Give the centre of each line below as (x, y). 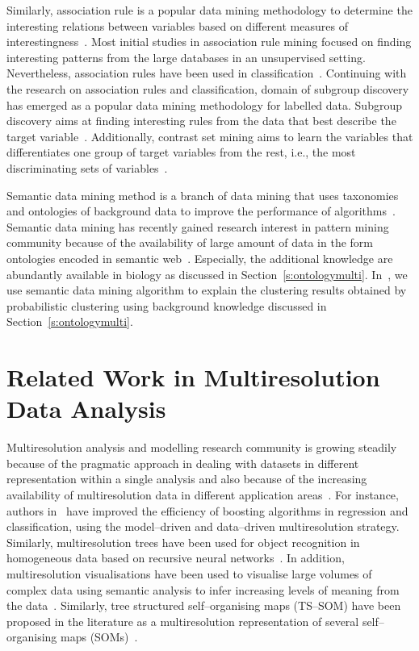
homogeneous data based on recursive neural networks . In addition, (176, 558)
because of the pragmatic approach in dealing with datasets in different (183, 463)
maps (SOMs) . (99, 637)
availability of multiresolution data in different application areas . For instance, (203, 494)
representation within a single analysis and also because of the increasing (187, 479)
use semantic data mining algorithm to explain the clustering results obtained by (207, 290)
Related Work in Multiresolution (193, 377)
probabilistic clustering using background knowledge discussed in (167, 305)
